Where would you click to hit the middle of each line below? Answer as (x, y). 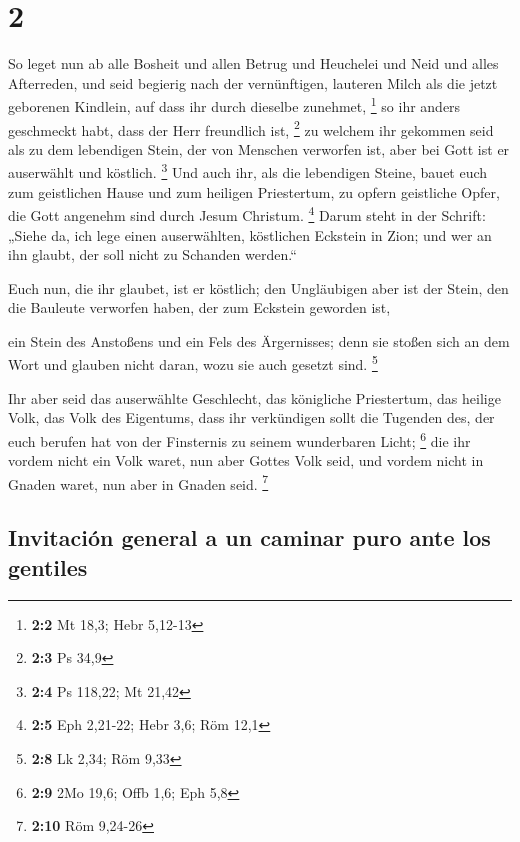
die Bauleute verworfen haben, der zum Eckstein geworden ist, (199, 307)
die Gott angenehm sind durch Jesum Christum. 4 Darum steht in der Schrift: (247, 213)
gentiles (48, 566)
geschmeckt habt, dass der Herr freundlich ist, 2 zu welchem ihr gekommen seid (251, 128)
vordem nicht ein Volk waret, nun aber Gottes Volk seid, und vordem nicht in (246, 460)
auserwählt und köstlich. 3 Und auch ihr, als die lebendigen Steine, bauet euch (248, 171)
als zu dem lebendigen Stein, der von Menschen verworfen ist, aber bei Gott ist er (259, 148)
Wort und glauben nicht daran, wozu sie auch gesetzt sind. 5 (193, 363)
